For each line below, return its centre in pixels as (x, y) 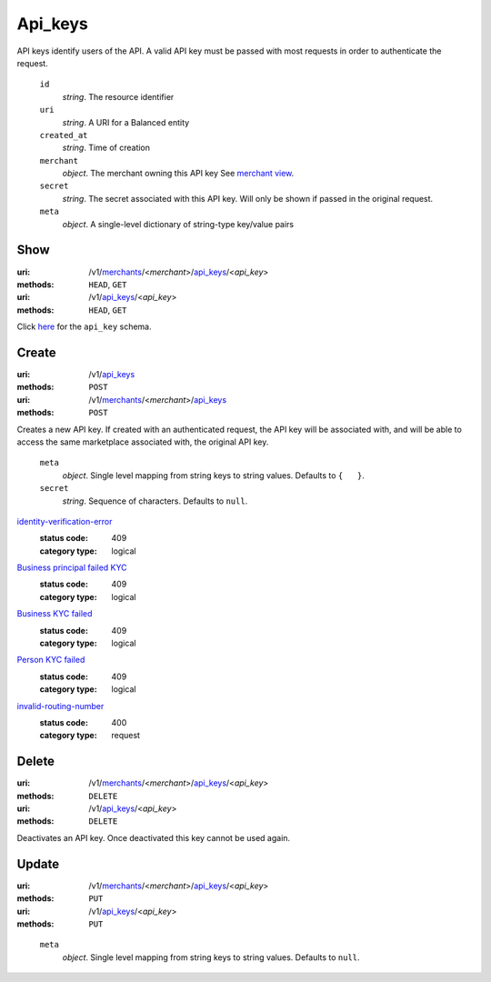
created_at (64, 135)
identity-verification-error (65, 521)
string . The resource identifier (118, 96)
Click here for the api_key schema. (84, 326)
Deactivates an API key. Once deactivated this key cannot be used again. (154, 837)
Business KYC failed (55, 614)
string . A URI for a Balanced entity (126, 122)
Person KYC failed (51, 660)
